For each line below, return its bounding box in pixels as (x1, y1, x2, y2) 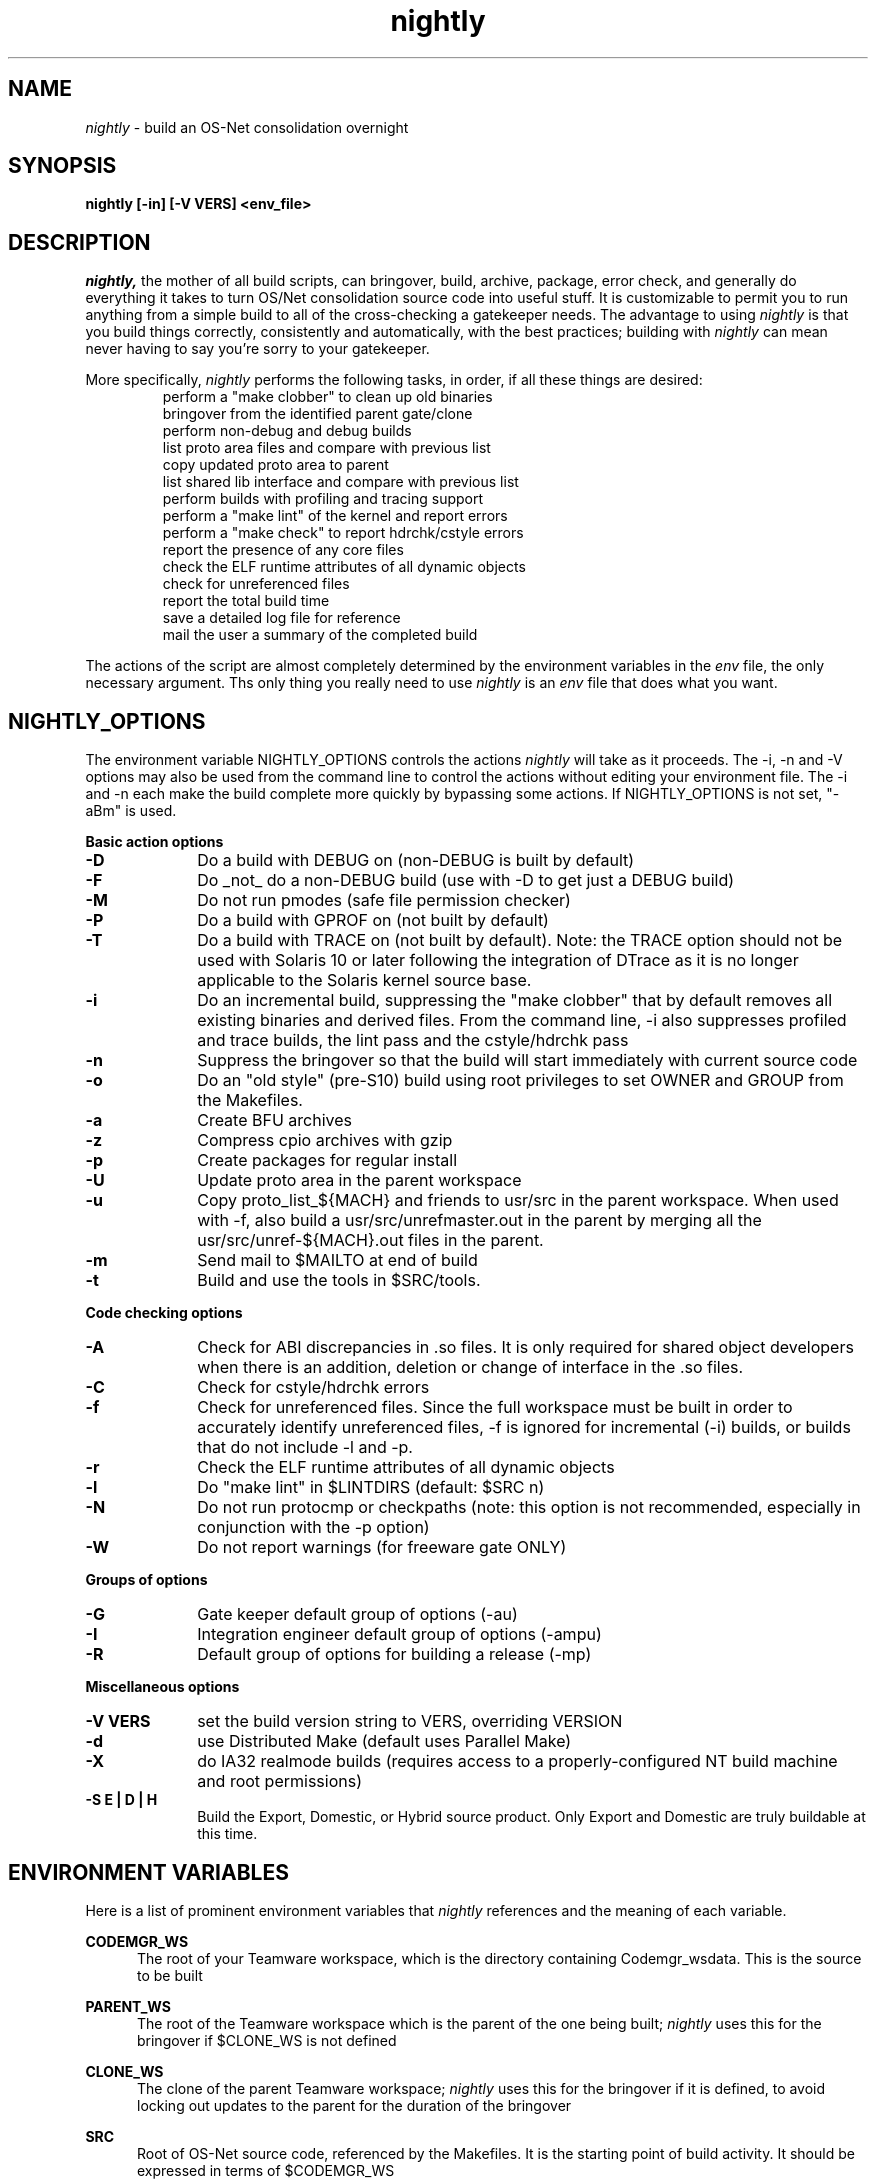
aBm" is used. (85, 802, 177, 820)
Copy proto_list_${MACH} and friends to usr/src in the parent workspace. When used (197, 1190, 839, 1211)
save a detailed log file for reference (162, 609, 401, 627)
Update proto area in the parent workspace (197, 1170, 522, 1191)
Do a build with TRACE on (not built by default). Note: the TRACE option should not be (197, 930, 843, 951)
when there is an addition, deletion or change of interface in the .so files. (197, 1357, 744, 1378)
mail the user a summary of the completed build (162, 626, 478, 644)
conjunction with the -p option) (197, 1517, 430, 1538)
